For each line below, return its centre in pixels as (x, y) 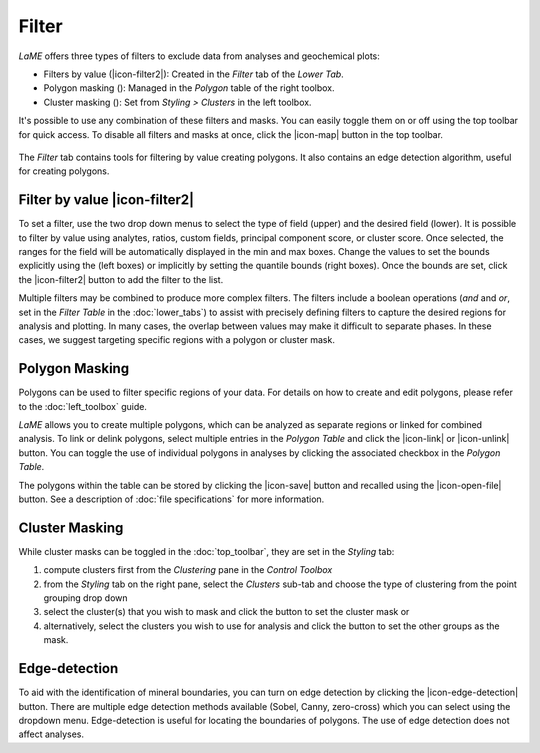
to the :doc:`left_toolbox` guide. (82, 406)
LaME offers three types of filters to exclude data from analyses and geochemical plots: (199, 56)
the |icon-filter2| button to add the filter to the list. (121, 279)
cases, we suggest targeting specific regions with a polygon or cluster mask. (176, 340)
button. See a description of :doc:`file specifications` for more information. (171, 499)
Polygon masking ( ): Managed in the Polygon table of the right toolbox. (189, 88)
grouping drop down (86, 598)
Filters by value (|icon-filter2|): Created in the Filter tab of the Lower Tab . (193, 74)
